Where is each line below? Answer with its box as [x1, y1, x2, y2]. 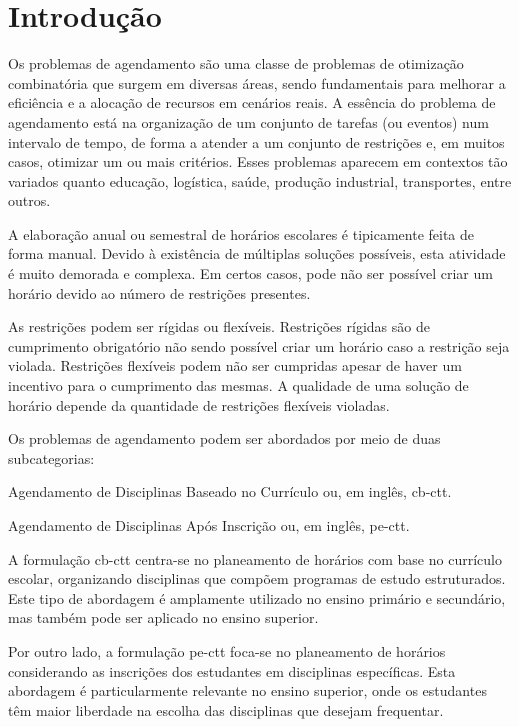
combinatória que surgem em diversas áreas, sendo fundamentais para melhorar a [8, 72, 506, 93]
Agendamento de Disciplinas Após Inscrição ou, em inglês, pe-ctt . [8, 515, 410, 535]
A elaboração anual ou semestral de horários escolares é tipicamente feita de [8, 223, 475, 244]
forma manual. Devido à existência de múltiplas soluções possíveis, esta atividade [8, 243, 506, 264]
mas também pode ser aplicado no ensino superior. [8, 607, 319, 628]
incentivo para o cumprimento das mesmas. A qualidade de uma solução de [8, 375, 469, 396]
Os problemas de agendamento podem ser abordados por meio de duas [8, 428, 441, 449]
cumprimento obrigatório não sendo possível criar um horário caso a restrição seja [8, 335, 510, 356]
